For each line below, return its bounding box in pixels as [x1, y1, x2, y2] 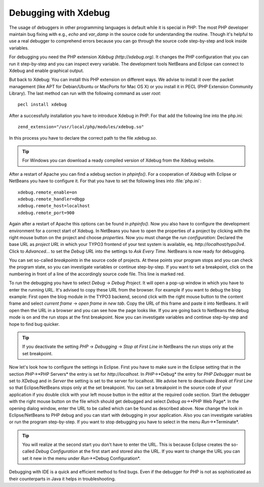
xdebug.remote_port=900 [18, 210, 75, 216]
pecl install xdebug [18, 102, 67, 107]
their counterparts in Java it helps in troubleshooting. [9, 476, 116, 482]
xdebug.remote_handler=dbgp [18, 196, 85, 202]
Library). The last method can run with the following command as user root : [9, 91, 161, 97]
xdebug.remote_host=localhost [18, 203, 90, 209]
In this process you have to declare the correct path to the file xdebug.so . [9, 135, 157, 141]
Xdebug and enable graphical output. [9, 68, 84, 73]
